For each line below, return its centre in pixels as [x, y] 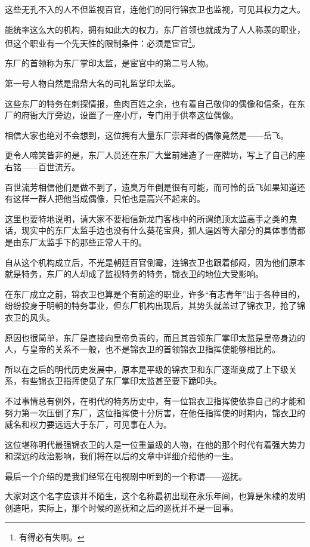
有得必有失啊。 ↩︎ [52, 537]
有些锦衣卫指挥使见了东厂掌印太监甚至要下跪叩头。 [121, 381]
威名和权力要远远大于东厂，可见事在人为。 [88, 424]
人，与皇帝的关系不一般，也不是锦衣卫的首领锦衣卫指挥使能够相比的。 [142, 349]
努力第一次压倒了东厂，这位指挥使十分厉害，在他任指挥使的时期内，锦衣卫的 [155, 412]
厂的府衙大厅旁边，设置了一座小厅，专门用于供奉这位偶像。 [122, 115]
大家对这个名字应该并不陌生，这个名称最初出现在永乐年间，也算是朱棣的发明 [155, 496]
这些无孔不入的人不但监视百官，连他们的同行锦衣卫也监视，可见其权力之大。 [155, 9]
